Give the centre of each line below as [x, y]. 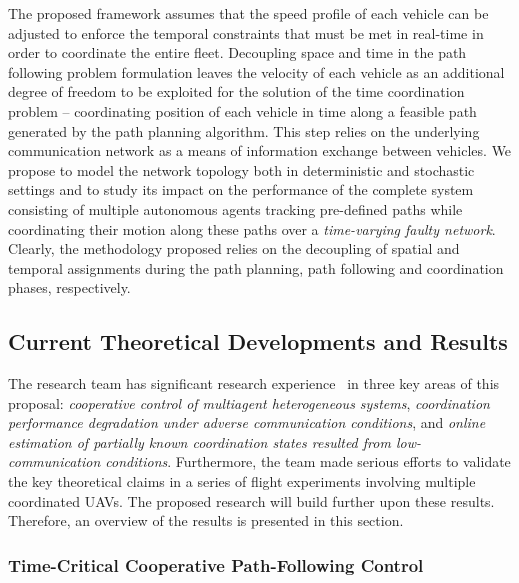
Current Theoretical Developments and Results [258, 341]
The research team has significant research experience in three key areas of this [254, 383]
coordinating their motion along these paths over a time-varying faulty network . [252, 228]
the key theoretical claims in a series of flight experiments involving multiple [242, 481]
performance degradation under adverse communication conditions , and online [247, 422]
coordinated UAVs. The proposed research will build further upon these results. [251, 500]
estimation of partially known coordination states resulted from [199, 441]
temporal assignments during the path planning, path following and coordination [256, 267]
